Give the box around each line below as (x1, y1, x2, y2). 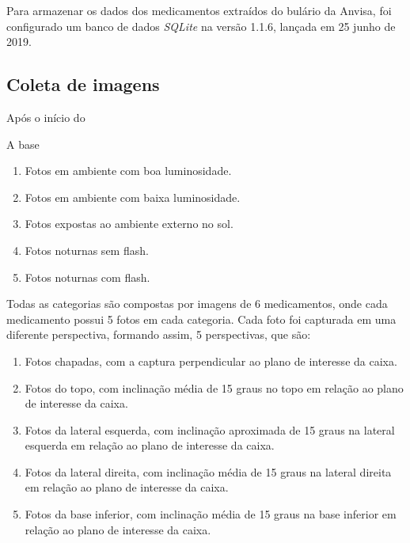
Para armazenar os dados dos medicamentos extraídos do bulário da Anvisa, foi (6, 2, 392, 18)
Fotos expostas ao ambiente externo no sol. (25, 215, 233, 232)
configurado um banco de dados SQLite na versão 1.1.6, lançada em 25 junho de (6, 17, 396, 34)
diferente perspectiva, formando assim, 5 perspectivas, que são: (6, 326, 311, 343)
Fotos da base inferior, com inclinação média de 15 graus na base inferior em (25, 506, 397, 522)
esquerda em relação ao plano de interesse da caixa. (25, 437, 275, 454)
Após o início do (6, 108, 85, 125)
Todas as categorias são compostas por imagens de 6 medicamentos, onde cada (6, 295, 388, 312)
